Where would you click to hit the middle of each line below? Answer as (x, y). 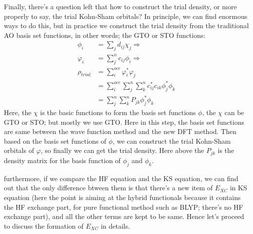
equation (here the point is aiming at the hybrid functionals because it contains (122, 197)
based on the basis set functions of (55, 141)
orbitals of (19, 150)
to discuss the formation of (44, 226)
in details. (116, 226)
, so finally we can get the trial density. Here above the (122, 150)
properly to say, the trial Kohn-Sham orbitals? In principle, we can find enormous (126, 16)
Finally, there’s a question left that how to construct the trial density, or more (120, 6)
